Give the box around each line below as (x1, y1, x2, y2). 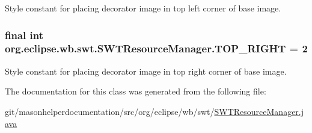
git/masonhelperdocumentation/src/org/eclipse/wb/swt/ (5, 105, 215, 117)
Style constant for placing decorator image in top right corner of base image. (5, 64, 287, 77)
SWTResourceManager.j (214, 105, 304, 117)
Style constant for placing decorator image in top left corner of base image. (5, 2, 281, 14)
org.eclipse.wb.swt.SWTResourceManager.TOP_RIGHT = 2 (5, 41, 308, 56)
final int (5, 27, 43, 42)
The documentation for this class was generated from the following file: (5, 85, 266, 97)
